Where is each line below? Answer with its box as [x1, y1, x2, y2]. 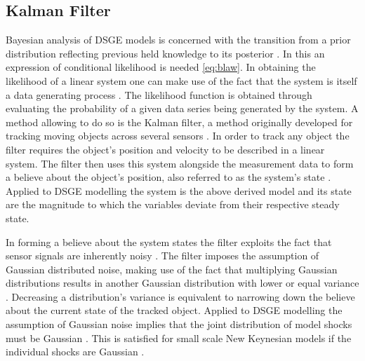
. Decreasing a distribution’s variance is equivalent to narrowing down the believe [6, 289, 355, 304]
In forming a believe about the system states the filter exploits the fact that [6, 234, 332, 249]
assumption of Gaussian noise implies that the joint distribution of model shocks [6, 317, 352, 332]
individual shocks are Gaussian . [6, 344, 145, 359]
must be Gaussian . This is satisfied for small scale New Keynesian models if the [6, 330, 352, 345]
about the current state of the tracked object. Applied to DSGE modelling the [6, 303, 343, 318]
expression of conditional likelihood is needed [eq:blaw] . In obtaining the [6, 60, 316, 74]
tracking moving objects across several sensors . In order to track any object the [6, 128, 350, 143]
